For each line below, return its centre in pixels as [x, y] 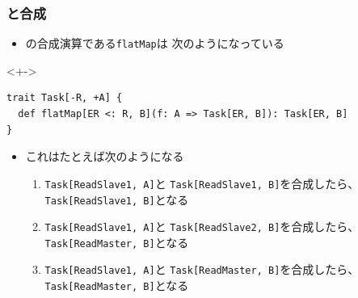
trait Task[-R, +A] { [65, 98]
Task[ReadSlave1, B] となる [117, 199]
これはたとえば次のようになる [105, 156]
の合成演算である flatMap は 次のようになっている [155, 43]
